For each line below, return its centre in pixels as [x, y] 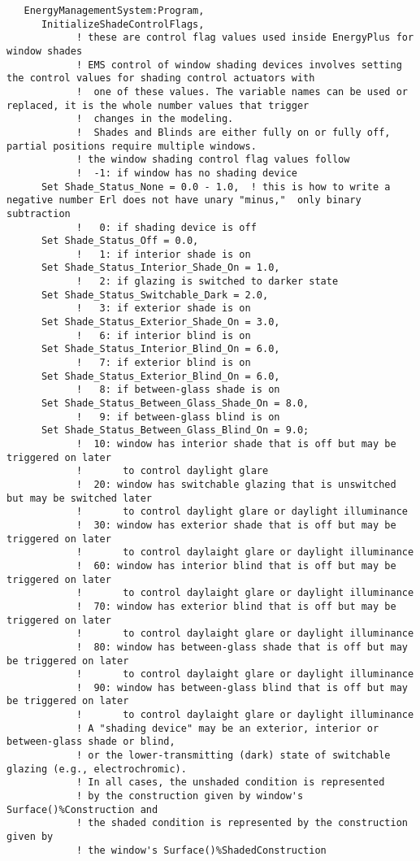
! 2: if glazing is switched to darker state [207, 282]
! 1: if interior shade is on [163, 254]
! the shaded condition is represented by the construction [242, 823]
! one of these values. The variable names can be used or [242, 91]
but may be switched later [79, 498]
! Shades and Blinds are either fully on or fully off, [233, 132]
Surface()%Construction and [82, 809]
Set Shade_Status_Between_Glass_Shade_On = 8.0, [175, 404]
